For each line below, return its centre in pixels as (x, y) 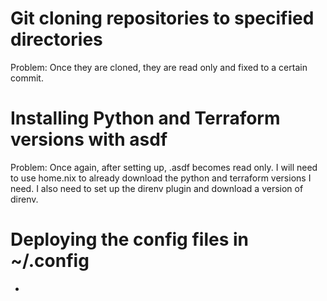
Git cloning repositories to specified (162, 18)
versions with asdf (89, 139)
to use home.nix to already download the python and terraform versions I (161, 178)
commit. (27, 78)
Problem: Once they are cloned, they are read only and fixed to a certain (159, 67)
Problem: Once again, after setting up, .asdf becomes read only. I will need (164, 167)
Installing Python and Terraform (145, 118)
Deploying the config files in (129, 239)
